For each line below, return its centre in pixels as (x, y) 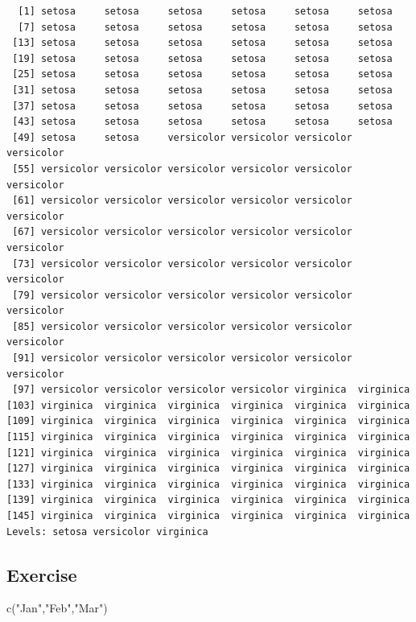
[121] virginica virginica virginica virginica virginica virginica (208, 453)
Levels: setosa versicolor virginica (107, 531)
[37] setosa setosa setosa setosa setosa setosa (202, 106)
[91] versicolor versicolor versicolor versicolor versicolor (182, 358)
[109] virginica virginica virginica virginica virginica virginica (208, 421)
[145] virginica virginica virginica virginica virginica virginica (208, 516)
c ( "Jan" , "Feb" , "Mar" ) (57, 608)
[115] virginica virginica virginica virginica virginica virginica (208, 437)
